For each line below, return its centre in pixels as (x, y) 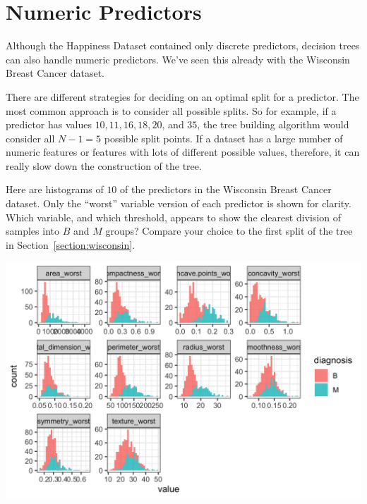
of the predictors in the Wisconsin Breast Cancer (226, 189)
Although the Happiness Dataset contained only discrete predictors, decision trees (183, 45)
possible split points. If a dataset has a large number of (223, 138)
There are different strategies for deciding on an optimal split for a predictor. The (182, 96)
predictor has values (49, 124)
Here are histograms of (55, 189)
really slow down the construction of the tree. (104, 165)
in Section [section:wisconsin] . (71, 244)
